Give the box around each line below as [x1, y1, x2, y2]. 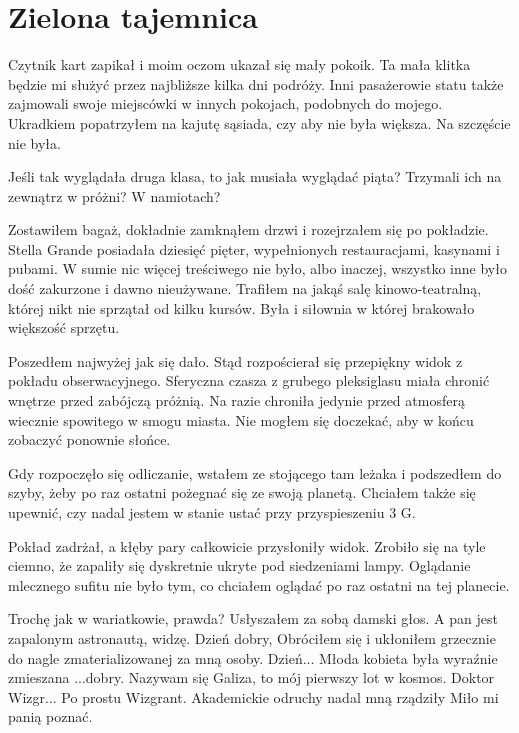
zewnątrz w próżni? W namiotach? [8, 185, 221, 206]
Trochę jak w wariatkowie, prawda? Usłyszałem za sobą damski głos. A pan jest [8, 608, 498, 629]
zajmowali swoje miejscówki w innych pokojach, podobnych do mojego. [8, 93, 443, 114]
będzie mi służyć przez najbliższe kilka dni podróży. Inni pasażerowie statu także [8, 73, 504, 94]
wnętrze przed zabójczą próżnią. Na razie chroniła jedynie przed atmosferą [8, 390, 465, 411]
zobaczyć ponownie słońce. [8, 429, 171, 450]
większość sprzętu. [8, 317, 120, 338]
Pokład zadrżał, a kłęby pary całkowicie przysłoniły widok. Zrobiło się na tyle [8, 535, 486, 556]
